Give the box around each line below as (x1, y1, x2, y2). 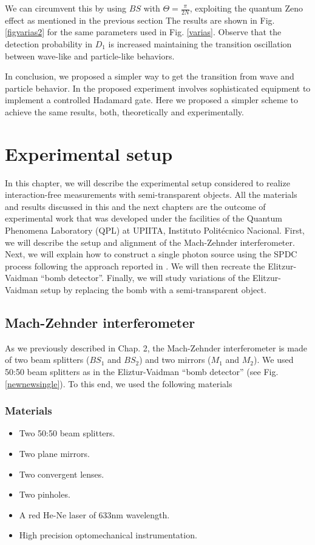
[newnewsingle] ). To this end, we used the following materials (5, 377, 232, 390)
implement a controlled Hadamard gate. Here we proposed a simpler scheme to (5, 93, 298, 106)
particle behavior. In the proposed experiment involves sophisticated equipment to (5, 81, 311, 94)
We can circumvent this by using (5, 2, 127, 14)
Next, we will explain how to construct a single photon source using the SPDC (5, 248, 297, 260)
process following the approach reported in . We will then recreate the (5, 259, 265, 272)
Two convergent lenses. (19, 467, 104, 480)
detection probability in (5, 38, 92, 50)
